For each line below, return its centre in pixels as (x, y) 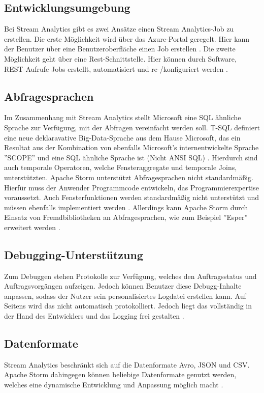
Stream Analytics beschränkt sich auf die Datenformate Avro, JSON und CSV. (127, 364)
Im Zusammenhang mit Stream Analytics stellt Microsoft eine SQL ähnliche (123, 117)
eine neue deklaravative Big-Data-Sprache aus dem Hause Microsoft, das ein (122, 137)
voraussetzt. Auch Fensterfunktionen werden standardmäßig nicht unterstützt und (132, 197)
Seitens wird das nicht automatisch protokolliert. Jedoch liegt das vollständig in (128, 306)
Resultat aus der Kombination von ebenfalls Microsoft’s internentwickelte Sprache (131, 147)
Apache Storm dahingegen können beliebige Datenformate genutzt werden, (120, 374)
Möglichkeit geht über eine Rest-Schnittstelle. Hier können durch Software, (120, 58)
